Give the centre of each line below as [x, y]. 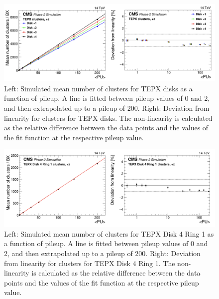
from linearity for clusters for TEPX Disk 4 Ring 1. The [90, 263]
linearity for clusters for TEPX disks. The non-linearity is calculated [108, 118]
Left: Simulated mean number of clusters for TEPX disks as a [98, 88]
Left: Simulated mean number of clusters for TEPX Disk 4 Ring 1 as [109, 233]
